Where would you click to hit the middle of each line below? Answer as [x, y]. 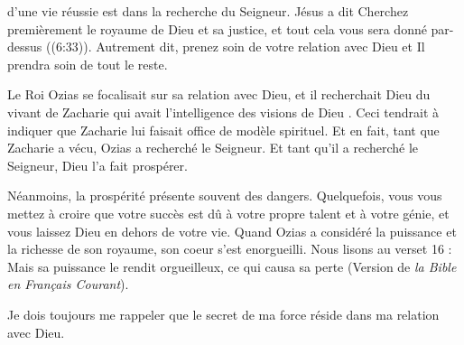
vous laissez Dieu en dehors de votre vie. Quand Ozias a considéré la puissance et [232, 231]
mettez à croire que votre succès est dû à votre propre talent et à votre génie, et [228, 213]
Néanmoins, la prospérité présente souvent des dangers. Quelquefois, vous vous [225, 196]
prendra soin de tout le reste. [88, 64]
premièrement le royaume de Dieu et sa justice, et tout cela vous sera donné [217, 28]
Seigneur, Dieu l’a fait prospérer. [97, 165]
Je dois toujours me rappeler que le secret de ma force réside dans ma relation [223, 314]
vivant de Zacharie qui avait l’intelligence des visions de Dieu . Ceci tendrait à [223, 112]
